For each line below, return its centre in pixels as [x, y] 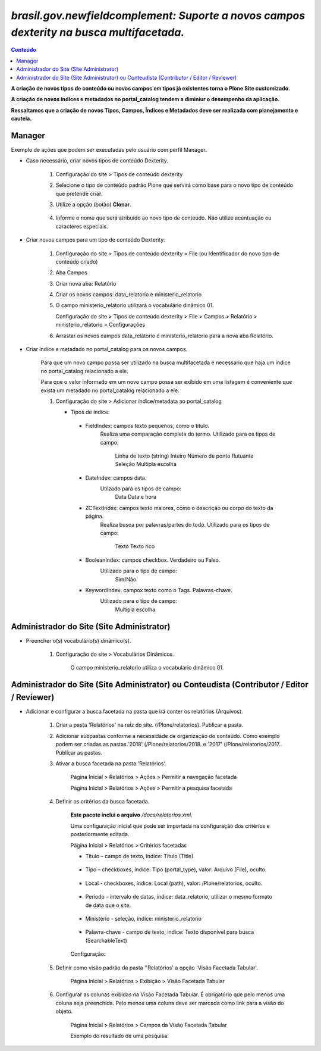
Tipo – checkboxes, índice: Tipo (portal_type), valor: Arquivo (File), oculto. [176, 869]
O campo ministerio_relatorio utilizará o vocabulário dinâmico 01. [135, 305]
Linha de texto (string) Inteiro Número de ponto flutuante [184, 456]
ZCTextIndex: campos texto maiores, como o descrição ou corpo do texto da [179, 508]
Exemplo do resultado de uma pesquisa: [119, 1036]
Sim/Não [126, 579]
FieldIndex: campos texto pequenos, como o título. [147, 426]
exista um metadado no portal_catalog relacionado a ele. [110, 390]
